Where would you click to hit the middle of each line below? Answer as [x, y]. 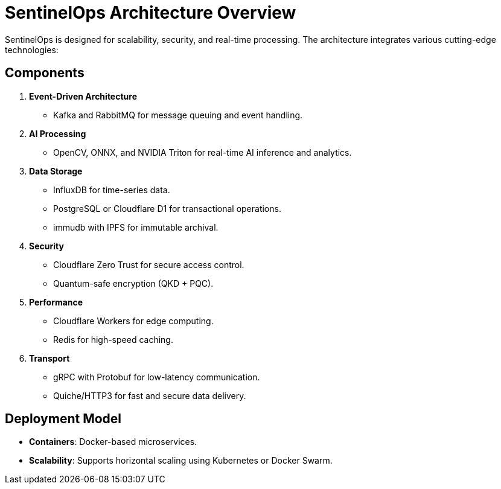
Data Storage [56, 171]
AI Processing [58, 133]
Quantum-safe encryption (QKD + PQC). [133, 283]
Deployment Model [63, 419]
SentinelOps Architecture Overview [151, 13]
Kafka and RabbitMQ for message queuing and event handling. [178, 115]
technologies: [32, 50]
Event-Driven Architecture [83, 96]
